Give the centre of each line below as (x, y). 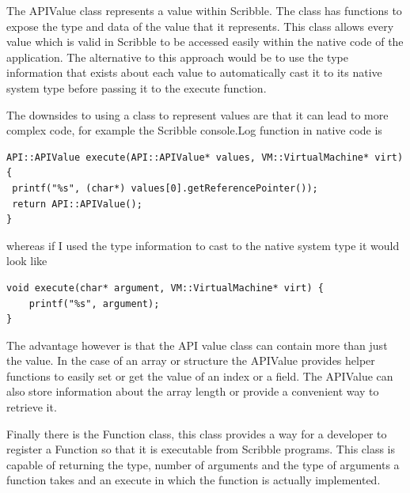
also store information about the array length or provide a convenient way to (193, 391)
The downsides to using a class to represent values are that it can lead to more (197, 114)
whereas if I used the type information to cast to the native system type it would (203, 245)
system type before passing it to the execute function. (137, 87)
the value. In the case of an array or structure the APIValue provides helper (191, 360)
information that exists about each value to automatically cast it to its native (194, 72)
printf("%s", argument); (94, 303)
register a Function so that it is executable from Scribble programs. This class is (201, 449)
